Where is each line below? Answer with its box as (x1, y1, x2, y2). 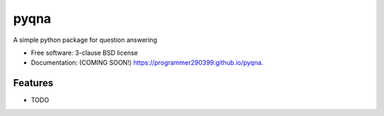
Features (13, 77, 53, 89)
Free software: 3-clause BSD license (31, 48, 138, 57)
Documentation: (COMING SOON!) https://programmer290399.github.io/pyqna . (31, 58, 264, 67)
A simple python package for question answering (13, 36, 158, 44)
